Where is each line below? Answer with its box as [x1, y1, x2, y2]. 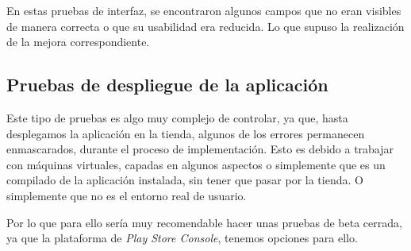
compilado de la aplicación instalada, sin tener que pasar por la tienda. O [6, 172, 363, 188]
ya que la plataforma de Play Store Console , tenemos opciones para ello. [6, 230, 358, 246]
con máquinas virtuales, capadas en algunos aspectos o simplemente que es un [6, 156, 386, 172]
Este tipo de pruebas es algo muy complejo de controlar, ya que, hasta [6, 109, 348, 125]
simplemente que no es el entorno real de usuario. [6, 187, 247, 203]
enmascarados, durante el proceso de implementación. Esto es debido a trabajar [6, 141, 394, 157]
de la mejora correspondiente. [6, 33, 150, 50]
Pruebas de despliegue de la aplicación [6, 72, 328, 97]
